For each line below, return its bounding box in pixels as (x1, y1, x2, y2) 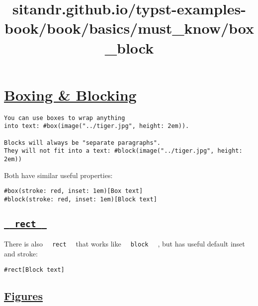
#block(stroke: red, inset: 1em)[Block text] (4, 195, 157, 203)
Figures (4, 288, 43, 303)
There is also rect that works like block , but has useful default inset (4, 239, 245, 249)
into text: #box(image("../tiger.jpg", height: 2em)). (4, 122, 189, 130)
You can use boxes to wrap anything (4, 114, 125, 122)
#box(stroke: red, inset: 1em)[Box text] (4, 187, 143, 195)
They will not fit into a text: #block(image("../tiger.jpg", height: (4, 147, 243, 155)
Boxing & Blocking (4, 84, 137, 105)
